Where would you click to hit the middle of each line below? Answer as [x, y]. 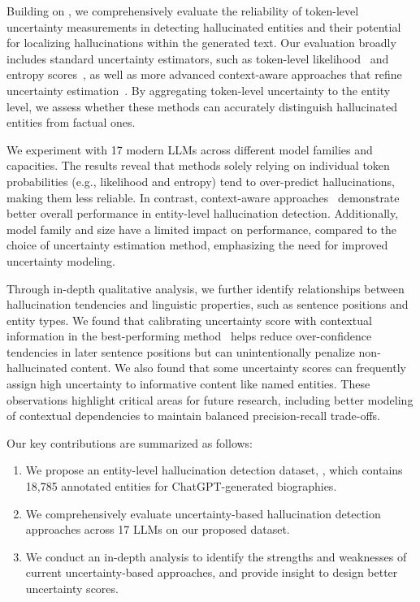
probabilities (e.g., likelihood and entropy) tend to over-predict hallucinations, [201, 181]
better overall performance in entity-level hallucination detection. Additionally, [203, 213]
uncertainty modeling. [61, 260]
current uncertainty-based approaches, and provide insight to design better [212, 572]
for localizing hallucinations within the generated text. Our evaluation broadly [201, 43]
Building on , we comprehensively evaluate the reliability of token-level [183, 11]
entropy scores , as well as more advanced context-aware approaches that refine [204, 74]
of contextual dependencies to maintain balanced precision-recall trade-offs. [194, 416]
